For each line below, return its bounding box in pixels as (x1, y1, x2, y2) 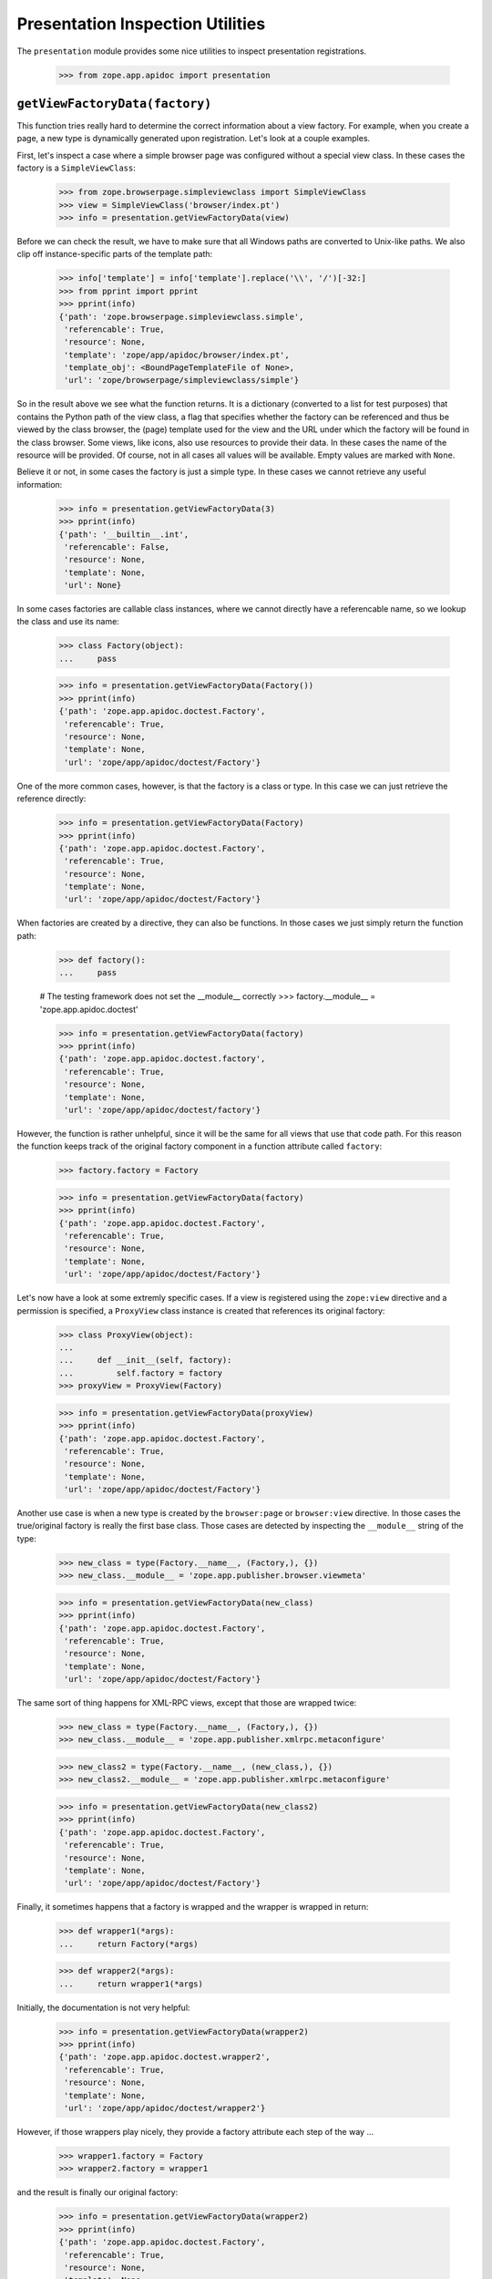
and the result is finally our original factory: (16, 2187, 179, 2198)
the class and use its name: (16, 616, 120, 627)
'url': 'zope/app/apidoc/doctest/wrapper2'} (64, 2103, 266, 2114)
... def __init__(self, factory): (58, 1355, 232, 1366)
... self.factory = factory (58, 1367, 223, 1378)
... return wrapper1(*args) (58, 1978, 204, 1989)
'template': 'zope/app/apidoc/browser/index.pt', (64, 349, 291, 360)
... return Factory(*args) (58, 1938, 200, 1949)
